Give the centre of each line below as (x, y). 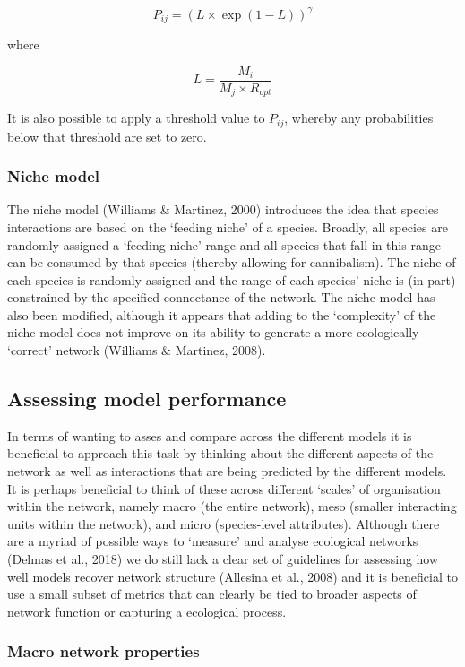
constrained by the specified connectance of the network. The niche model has (221, 297)
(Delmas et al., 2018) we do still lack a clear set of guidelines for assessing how (223, 559)
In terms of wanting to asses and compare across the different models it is (210, 435)
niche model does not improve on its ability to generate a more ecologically (213, 332)
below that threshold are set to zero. (107, 136)
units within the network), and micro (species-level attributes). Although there (224, 523)
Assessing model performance (147, 398)
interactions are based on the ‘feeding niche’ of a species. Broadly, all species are (228, 226)
